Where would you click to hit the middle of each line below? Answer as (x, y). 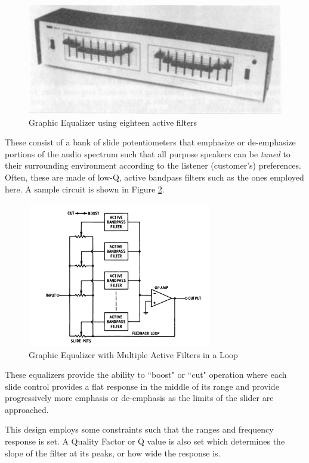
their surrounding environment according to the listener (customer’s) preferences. (153, 165)
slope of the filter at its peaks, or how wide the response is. (113, 453)
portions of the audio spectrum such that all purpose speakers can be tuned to (148, 153)
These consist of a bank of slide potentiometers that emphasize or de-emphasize (150, 142)
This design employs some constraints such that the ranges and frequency (139, 429)
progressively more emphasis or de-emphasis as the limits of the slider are (139, 398)
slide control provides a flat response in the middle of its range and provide (142, 386)
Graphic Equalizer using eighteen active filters (113, 122)
